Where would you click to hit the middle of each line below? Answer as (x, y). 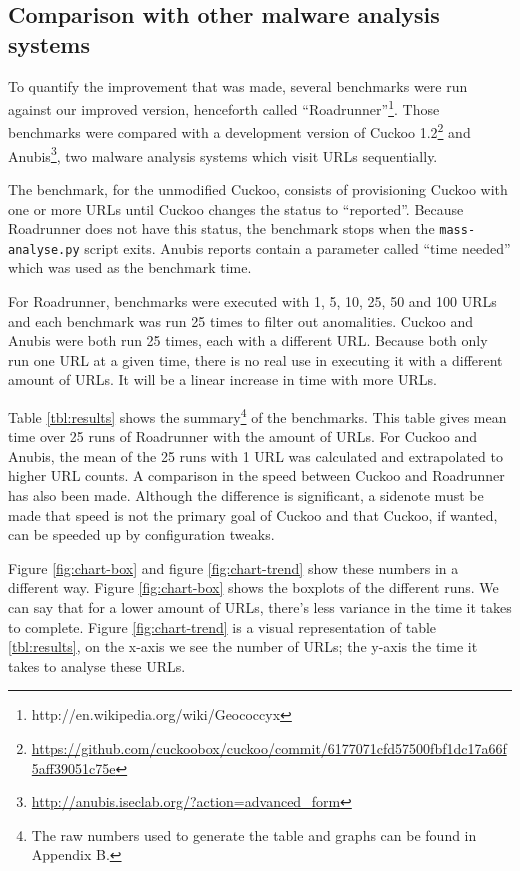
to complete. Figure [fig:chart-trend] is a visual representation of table (222, 626)
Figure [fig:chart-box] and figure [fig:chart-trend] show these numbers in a (233, 567)
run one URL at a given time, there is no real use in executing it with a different (255, 359)
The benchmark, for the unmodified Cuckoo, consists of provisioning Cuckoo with (258, 188)
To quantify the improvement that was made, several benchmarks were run (238, 85)
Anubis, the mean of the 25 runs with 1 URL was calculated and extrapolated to (255, 455)
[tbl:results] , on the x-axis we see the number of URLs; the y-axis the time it (243, 646)
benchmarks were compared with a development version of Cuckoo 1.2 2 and (239, 131)
